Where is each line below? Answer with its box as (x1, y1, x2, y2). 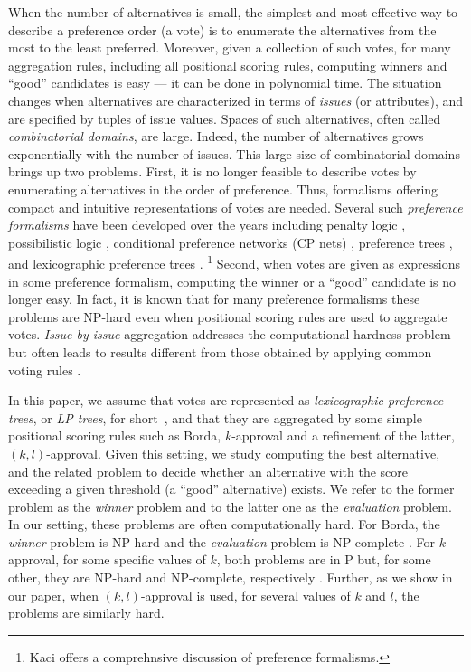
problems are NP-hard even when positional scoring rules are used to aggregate (8, 307, 447, 326)
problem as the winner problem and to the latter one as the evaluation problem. (8, 497, 452, 516)
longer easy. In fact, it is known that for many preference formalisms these (8, 289, 420, 308)
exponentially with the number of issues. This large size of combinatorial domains (8, 144, 460, 163)
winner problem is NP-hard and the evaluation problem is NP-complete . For (8, 532, 435, 551)
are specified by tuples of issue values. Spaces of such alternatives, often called (8, 109, 441, 128)
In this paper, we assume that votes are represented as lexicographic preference (8, 391, 444, 410)
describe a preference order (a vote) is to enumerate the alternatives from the (8, 20, 437, 39)
